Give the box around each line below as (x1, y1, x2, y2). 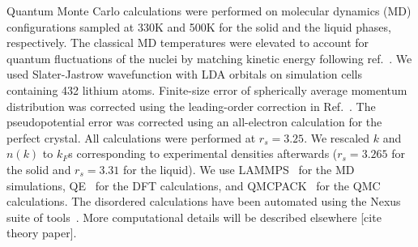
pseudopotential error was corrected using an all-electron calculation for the (6, 113, 382, 130)
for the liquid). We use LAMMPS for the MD (123, 160, 355, 177)
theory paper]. (6, 224, 77, 241)
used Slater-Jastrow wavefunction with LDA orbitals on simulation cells (6, 66, 362, 83)
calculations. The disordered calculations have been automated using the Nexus (6, 193, 401, 210)
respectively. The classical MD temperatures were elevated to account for (6, 34, 369, 51)
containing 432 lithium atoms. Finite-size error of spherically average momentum (6, 81, 407, 98)
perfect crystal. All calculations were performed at (6, 129, 256, 146)
